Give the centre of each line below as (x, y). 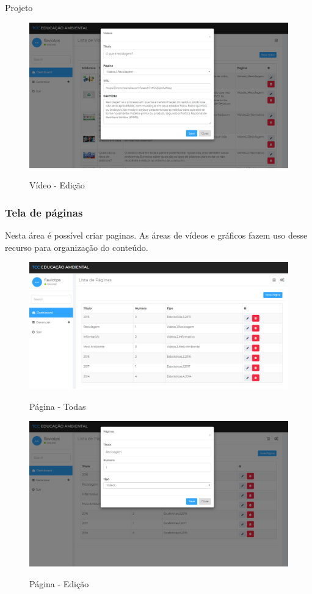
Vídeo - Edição (57, 185)
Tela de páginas (44, 212)
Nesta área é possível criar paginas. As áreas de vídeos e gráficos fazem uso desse (156, 235)
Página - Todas (58, 406)
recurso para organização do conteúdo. (77, 247)
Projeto (19, 7)
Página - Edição (59, 583)
